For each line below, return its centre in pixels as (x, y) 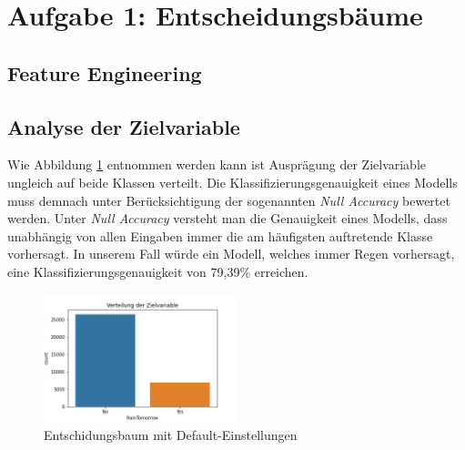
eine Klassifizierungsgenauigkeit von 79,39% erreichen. (158, 271)
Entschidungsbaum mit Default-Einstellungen (171, 435)
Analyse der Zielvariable (124, 126)
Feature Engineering (105, 72)
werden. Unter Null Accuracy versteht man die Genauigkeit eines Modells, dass (227, 218)
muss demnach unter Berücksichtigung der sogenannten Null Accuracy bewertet (229, 200)
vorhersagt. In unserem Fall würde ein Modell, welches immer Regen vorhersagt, (231, 254)
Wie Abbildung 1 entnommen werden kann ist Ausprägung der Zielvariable (217, 164)
